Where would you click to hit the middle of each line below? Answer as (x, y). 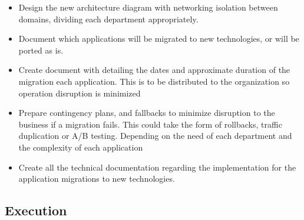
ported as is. (41, 50)
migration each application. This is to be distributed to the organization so (154, 81)
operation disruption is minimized (80, 93)
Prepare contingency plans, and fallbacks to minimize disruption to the (147, 113)
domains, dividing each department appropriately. (108, 19)
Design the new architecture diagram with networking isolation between (148, 7)
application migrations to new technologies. (97, 179)
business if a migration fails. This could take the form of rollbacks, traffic (150, 124)
